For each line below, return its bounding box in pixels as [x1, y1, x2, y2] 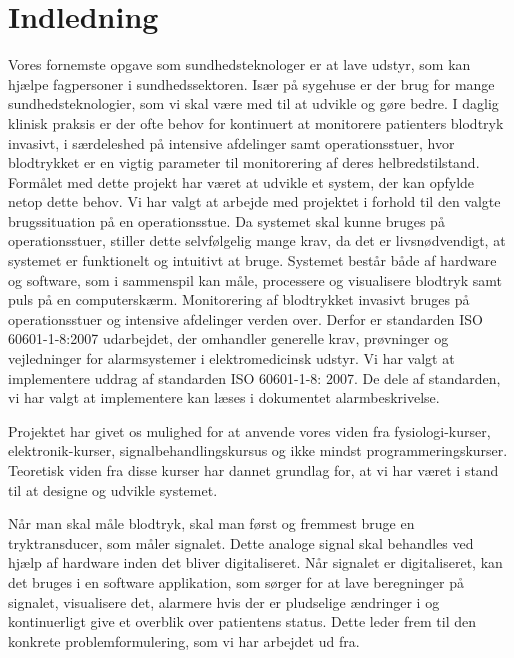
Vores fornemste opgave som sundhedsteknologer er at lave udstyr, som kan [8, 54, 471, 75]
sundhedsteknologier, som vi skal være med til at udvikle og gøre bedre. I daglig [8, 93, 499, 114]
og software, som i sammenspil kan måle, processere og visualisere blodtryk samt [8, 269, 502, 290]
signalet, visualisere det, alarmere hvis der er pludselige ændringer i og [8, 591, 440, 612]
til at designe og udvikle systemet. [8, 479, 218, 500]
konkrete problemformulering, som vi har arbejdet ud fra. [8, 630, 360, 651]
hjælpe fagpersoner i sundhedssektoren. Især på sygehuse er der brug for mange [8, 73, 495, 94]
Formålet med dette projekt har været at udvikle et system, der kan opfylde [8, 171, 475, 192]
